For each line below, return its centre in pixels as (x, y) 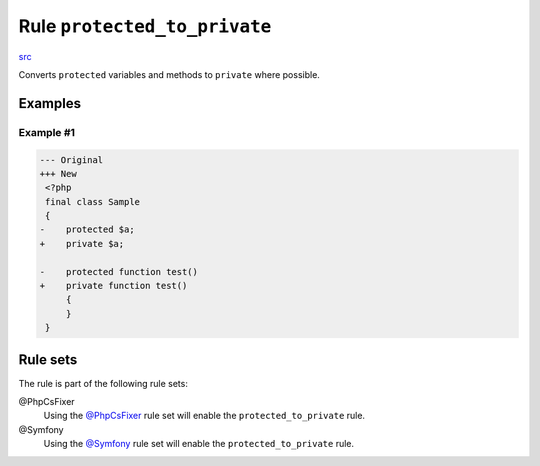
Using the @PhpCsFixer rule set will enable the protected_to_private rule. (204, 416)
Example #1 (46, 132)
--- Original (71, 159)
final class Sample (92, 201)
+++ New (58, 173)
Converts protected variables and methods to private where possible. (169, 74)
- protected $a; (87, 229)
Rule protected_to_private (145, 26)
